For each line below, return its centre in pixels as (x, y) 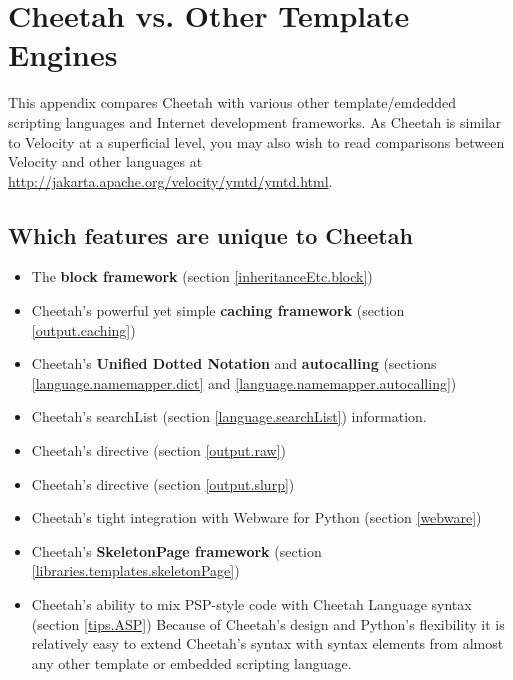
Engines (63, 54)
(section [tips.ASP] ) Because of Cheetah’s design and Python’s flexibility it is (268, 623)
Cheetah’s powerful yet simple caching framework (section (218, 310)
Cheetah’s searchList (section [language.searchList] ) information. (229, 416)
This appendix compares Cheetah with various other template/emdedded (232, 102)
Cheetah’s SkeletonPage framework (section (176, 550)
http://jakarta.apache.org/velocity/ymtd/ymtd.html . (170, 180)
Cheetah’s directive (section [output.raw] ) (158, 450)
